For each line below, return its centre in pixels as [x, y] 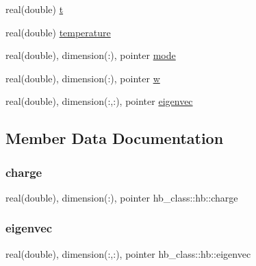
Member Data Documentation [115, 138]
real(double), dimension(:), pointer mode [91, 55]
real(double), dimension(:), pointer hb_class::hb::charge [122, 197]
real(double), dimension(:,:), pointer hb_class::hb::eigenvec [128, 253]
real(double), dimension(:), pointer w [83, 78]
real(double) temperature [58, 32]
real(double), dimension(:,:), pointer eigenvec [99, 101]
